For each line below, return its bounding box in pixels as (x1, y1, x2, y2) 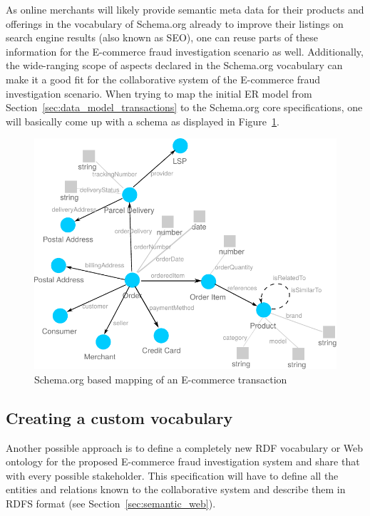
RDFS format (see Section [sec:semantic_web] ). (6, 495, 216, 510)
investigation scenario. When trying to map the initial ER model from (6, 86, 312, 100)
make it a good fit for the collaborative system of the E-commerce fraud (6, 71, 321, 86)
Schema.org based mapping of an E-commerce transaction (34, 371, 287, 386)
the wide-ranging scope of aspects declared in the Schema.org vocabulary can (6, 58, 343, 73)
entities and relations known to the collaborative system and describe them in (6, 482, 346, 497)
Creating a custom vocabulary (6, 406, 233, 428)
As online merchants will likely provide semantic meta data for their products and (6, 2, 364, 16)
